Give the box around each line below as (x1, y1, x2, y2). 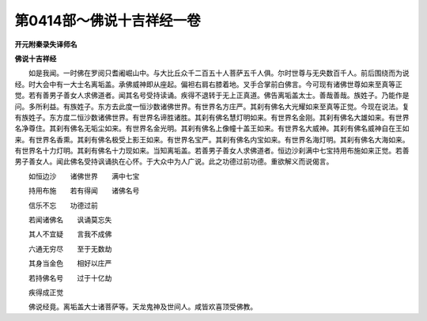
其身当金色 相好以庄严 (28, 259, 112, 268)
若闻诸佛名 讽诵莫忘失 (28, 215, 112, 225)
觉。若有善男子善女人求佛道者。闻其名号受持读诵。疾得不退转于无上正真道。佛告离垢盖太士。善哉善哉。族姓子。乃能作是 (14, 91, 410, 100)
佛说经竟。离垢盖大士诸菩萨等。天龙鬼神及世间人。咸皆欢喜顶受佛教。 (28, 302, 257, 312)
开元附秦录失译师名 (14, 40, 77, 49)
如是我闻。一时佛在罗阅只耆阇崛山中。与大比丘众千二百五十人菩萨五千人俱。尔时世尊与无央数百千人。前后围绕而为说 (28, 68, 410, 78)
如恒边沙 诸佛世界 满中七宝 (28, 171, 140, 181)
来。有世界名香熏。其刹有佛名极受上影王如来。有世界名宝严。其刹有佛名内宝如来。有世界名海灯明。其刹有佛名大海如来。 (14, 134, 410, 144)
